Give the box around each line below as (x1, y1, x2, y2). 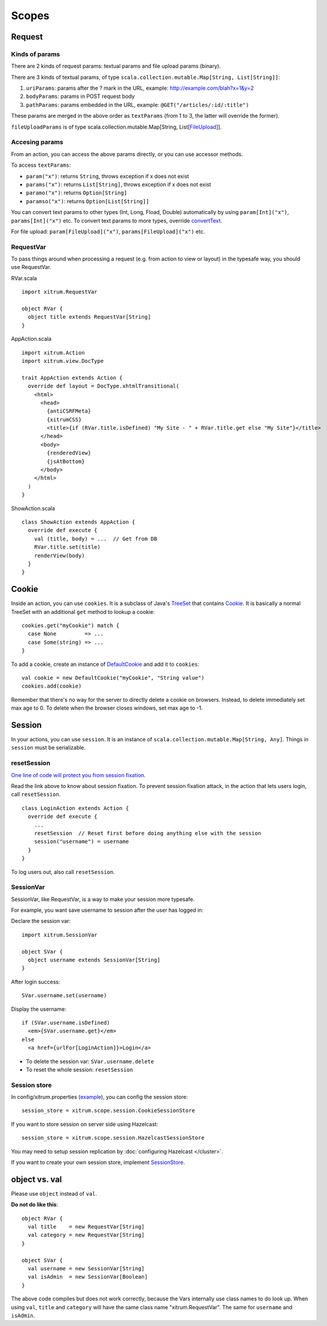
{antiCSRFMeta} (47, 408, 91, 415)
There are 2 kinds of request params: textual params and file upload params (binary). (11, 63, 221, 70)
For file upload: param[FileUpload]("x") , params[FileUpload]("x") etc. (11, 228, 206, 235)
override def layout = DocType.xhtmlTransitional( (27, 383, 179, 390)
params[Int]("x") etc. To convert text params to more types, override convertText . (11, 217, 222, 224)
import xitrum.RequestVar (22, 289, 98, 295)
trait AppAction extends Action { (22, 374, 123, 381)
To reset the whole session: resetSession (26, 1066, 133, 1073)
